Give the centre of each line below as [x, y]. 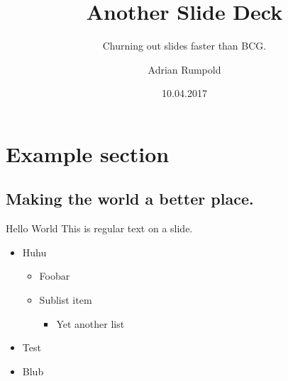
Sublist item [66, 300]
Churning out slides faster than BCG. [184, 46]
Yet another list [90, 323]
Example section [88, 153]
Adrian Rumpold [184, 69]
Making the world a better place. [130, 199]
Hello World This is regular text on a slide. [99, 228]
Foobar [55, 276]
